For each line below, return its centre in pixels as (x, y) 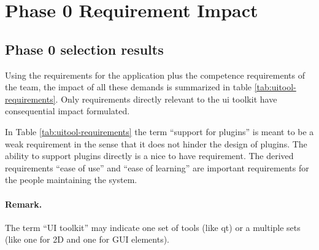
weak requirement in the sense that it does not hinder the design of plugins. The (156, 143)
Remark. (24, 204)
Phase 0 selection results (84, 49)
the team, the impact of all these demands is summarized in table (129, 87)
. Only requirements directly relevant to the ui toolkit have (166, 99)
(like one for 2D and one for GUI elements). (87, 239)
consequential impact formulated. (67, 111)
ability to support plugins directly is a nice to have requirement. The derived (149, 156)
